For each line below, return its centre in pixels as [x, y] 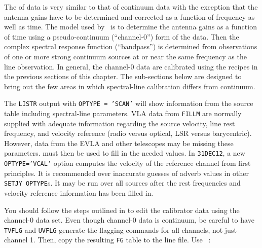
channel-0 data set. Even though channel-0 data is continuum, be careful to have [129, 220]
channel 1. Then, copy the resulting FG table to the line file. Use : [107, 240]
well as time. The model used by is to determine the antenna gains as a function [130, 27]
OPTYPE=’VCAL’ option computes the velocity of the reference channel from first [127, 163]
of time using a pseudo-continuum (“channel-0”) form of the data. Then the [122, 36]
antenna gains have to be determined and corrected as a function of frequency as [129, 16]
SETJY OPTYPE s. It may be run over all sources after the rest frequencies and [122, 183]
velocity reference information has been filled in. [79, 193]
